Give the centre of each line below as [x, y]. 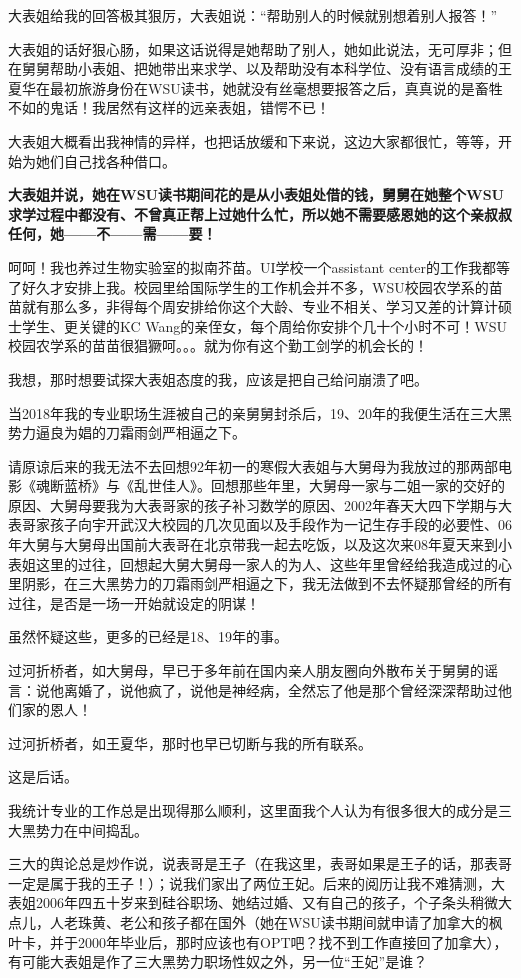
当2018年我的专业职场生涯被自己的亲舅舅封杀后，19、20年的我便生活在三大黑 [260, 412]
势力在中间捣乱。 [91, 829]
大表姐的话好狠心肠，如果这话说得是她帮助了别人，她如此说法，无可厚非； [253, 48]
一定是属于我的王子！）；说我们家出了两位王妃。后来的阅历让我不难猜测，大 [256, 882]
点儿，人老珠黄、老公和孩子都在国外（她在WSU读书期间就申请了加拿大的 [248, 921]
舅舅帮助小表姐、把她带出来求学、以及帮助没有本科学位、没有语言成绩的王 [266, 68]
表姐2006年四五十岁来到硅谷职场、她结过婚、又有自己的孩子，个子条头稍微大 [260, 902]
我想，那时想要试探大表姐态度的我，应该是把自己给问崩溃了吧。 [218, 378]
